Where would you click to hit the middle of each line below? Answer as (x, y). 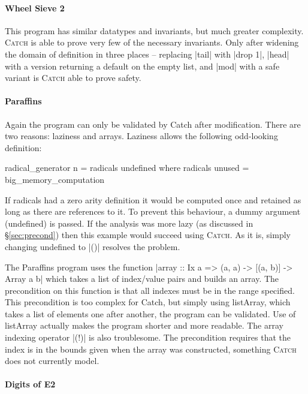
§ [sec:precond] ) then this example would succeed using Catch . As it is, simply (148, 235)
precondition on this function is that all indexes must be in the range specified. (150, 290)
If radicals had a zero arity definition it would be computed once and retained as (153, 199)
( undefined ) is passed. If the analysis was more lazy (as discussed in (129, 223)
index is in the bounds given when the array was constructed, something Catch (151, 349)
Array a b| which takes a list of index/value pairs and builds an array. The (142, 279)
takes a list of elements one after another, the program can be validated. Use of (150, 313)
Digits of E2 (30, 384)
